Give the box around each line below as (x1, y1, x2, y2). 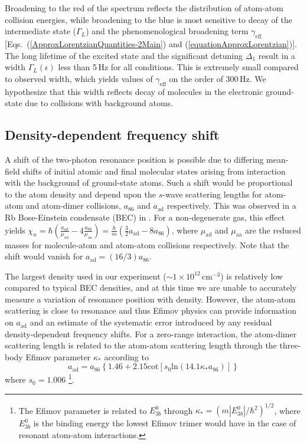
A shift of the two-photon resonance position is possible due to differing (5, 153, 264, 165)
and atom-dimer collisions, (25, 199, 121, 212)
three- (279, 339, 301, 351)
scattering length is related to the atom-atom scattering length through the (5, 339, 277, 351)
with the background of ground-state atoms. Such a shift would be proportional (5, 176, 293, 189)
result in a (258, 49, 296, 61)
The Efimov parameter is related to (18, 404, 147, 416)
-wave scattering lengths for (162, 188, 262, 200)
